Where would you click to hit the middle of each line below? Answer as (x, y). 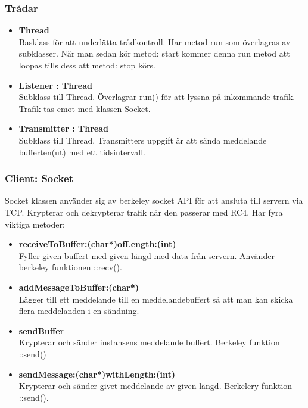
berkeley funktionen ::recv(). (70, 267)
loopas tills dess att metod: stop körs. (87, 65)
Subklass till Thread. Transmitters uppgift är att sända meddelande (143, 140)
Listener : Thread (56, 85)
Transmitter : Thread (63, 128)
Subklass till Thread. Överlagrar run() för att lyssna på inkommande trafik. (157, 97)
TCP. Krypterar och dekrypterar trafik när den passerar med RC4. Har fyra (144, 212)
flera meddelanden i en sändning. (79, 311)
